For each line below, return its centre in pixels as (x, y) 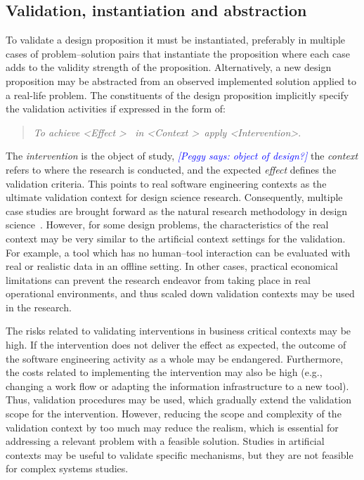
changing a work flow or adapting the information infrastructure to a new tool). (177, 385)
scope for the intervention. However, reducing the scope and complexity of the (174, 414)
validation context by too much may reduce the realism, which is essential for (172, 427)
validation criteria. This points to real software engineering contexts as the (166, 183)
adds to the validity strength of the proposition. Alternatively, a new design (169, 67)
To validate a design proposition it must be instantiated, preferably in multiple (176, 40)
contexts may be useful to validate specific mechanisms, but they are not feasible (180, 454)
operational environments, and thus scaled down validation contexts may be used (180, 293)
